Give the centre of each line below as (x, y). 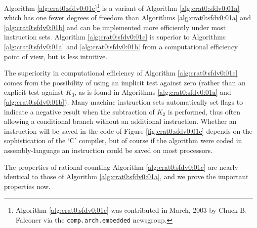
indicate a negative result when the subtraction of (79, 111)
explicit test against (34, 92)
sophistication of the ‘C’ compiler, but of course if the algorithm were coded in (123, 140)
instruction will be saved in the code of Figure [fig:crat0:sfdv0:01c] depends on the (128, 131)
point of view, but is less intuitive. (56, 56)
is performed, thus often (204, 111)
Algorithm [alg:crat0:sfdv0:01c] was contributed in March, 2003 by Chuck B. (131, 210)
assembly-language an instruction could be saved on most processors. (108, 150)
